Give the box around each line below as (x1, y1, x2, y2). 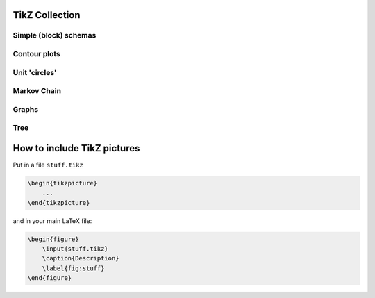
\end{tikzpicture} (27, 199, 90, 206)
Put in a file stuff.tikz (12, 160, 83, 169)
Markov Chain (12, 86, 62, 96)
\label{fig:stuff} (42, 264, 105, 272)
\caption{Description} (42, 254, 119, 263)
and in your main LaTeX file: (12, 216, 92, 225)
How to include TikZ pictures (12, 142, 140, 154)
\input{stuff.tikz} (42, 245, 109, 253)
